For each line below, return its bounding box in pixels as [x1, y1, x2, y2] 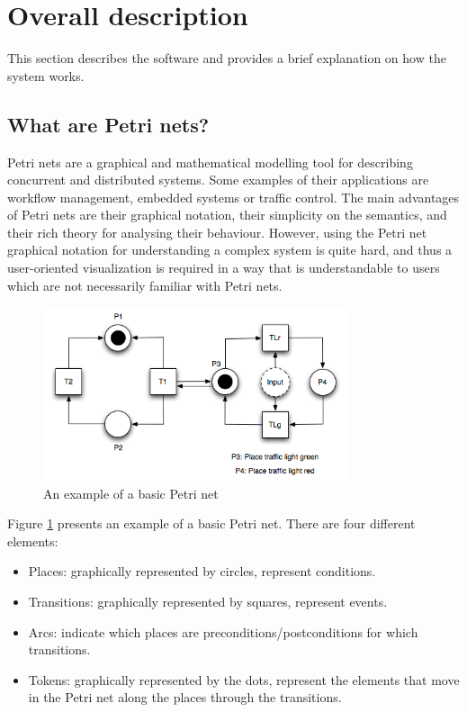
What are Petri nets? [7, 110, 210, 138]
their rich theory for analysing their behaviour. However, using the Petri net [7, 222, 427, 241]
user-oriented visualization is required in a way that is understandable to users [7, 258, 440, 277]
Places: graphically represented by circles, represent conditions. [28, 562, 376, 581]
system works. [7, 66, 85, 85]
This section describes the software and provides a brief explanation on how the [7, 49, 446, 68]
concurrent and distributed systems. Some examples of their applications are [7, 170, 429, 189]
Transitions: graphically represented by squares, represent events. [28, 592, 388, 611]
